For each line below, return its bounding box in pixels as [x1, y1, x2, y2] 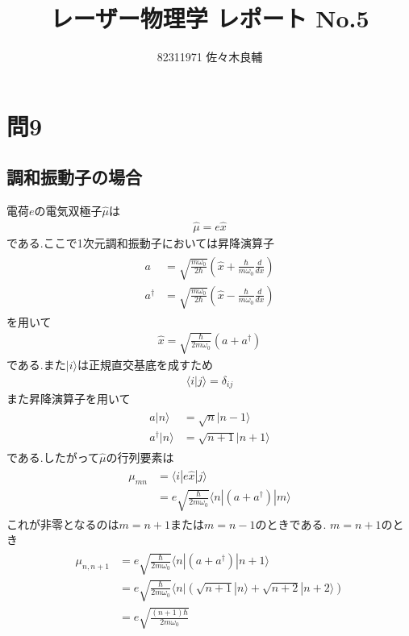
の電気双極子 [34, 202, 102, 219]
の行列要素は [106, 448, 174, 465]
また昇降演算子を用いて [6, 389, 131, 406]
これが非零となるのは [6, 515, 119, 532]
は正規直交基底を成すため [77, 355, 213, 372]
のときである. [255, 515, 327, 532]
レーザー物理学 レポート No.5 [50, 2, 369, 35]
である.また [6, 355, 66, 372]
